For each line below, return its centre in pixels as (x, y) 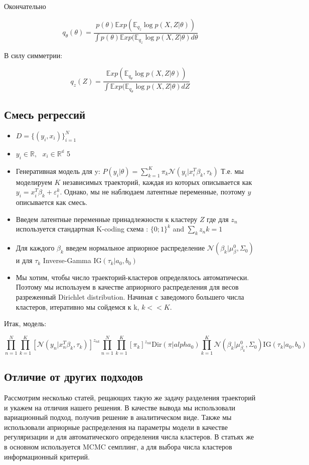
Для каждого (35, 248)
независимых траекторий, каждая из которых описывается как (157, 182)
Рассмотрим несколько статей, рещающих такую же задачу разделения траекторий (130, 398)
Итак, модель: (25, 323)
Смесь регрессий (45, 114)
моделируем (34, 182)
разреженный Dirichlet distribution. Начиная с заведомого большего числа (130, 296)
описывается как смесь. (52, 202)
